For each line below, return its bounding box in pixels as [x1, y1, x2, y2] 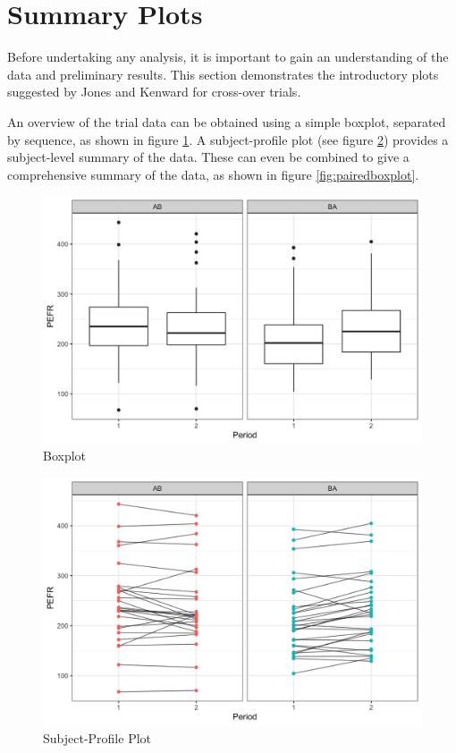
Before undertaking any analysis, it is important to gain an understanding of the [7, 47, 449, 66]
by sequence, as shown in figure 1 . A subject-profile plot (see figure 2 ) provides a [7, 130, 449, 148]
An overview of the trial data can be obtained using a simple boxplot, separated [7, 112, 446, 131]
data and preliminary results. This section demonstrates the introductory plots [7, 64, 439, 83]
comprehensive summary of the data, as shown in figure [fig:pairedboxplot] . [7, 165, 419, 183]
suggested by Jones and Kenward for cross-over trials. [7, 82, 301, 101]
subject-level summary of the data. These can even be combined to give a [7, 148, 410, 166]
